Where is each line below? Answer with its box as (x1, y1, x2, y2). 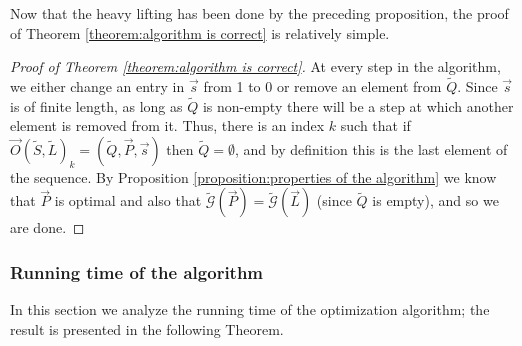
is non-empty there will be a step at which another (202, 95, 514, 116)
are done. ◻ (10, 217, 85, 238)
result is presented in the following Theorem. (10, 318, 284, 339)
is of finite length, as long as (10, 95, 183, 116)
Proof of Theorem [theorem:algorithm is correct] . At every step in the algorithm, (10, 56, 501, 77)
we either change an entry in (10, 76, 185, 96)
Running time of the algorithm (10, 259, 264, 284)
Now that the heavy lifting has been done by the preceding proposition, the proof (10, 3, 509, 23)
